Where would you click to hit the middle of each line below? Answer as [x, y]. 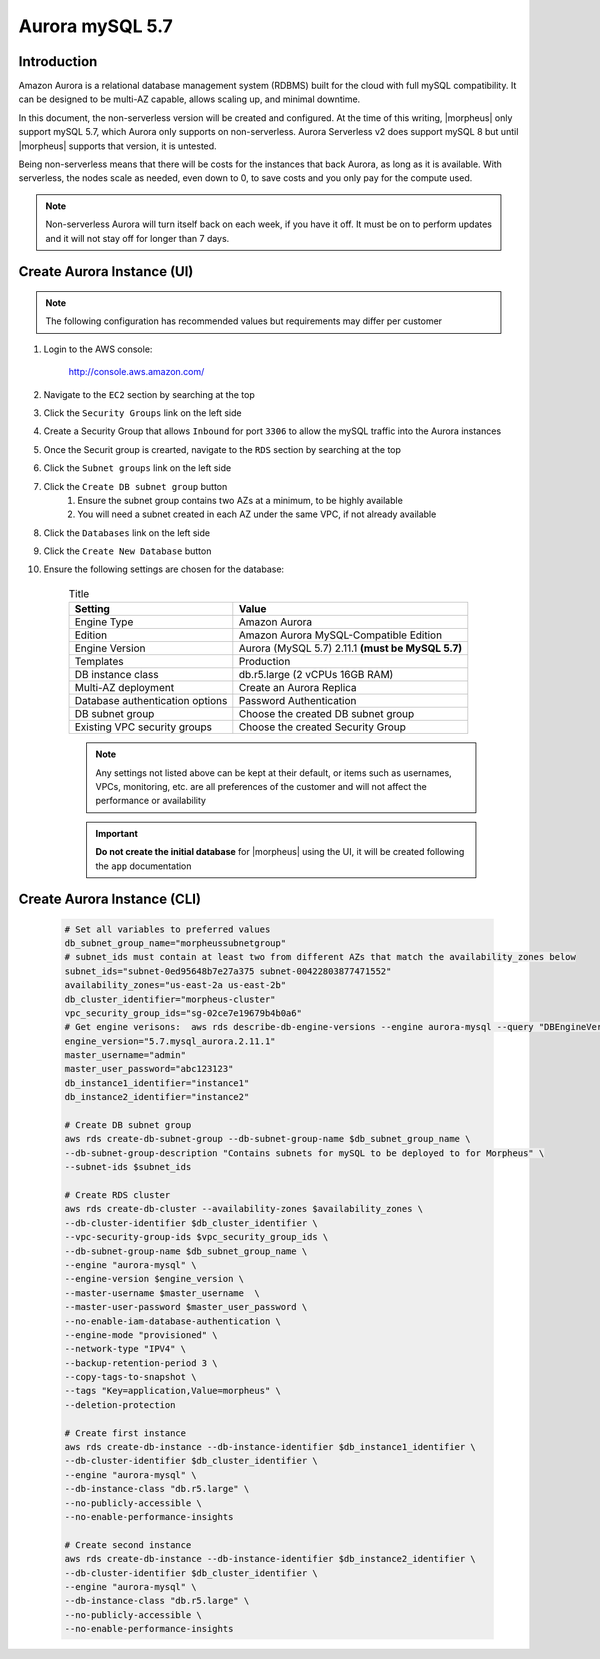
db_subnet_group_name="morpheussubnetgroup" [175, 943]
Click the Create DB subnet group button [135, 486]
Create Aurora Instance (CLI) [110, 899]
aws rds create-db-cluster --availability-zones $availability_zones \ [244, 1209]
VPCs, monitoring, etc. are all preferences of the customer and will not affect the [261, 786]
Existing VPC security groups [143, 727]
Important [117, 833]
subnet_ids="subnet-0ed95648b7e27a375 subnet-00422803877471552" [228, 971]
